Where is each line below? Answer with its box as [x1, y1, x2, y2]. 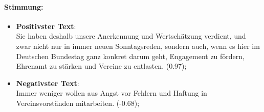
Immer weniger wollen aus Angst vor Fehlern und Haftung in [16, 88, 207, 98]
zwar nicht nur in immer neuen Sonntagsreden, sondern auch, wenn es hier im [16, 40, 260, 51]
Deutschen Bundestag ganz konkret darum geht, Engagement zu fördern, [16, 50, 245, 61]
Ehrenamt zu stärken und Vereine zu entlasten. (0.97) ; [16, 61, 187, 71]
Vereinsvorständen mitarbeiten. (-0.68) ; [16, 97, 140, 108]
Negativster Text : [16, 77, 79, 88]
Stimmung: [4, 1, 43, 12]
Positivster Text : [16, 20, 76, 31]
